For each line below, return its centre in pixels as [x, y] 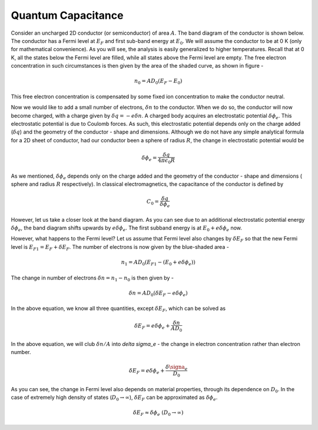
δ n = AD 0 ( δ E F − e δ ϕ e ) [158, 294]
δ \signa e [177, 368]
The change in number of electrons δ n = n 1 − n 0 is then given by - [92, 278]
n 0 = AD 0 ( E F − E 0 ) [158, 82]
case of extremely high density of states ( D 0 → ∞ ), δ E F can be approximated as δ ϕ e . [114, 398]
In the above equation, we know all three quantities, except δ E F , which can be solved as [118, 309]
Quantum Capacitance [67, 15]
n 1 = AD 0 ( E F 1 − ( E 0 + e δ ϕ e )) [158, 263]
